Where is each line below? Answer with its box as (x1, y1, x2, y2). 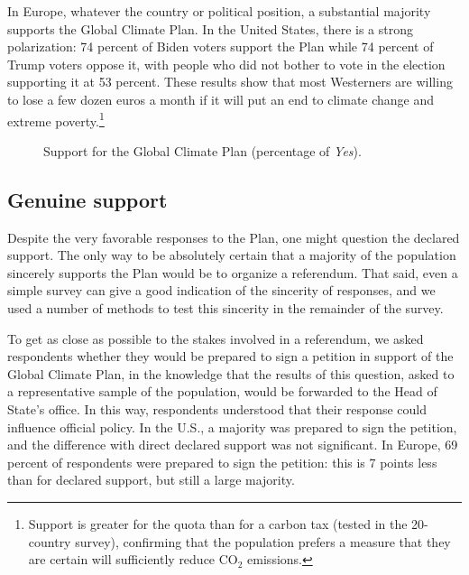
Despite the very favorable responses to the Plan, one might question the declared (7, 227, 460, 246)
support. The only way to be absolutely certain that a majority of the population (7, 246, 456, 264)
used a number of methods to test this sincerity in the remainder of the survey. (7, 298, 444, 317)
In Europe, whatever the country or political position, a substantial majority (7, 2, 431, 20)
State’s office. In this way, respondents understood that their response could (7, 399, 428, 418)
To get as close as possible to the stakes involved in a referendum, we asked (7, 329, 424, 348)
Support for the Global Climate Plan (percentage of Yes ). (43, 141, 362, 160)
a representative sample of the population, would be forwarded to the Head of (7, 382, 437, 401)
